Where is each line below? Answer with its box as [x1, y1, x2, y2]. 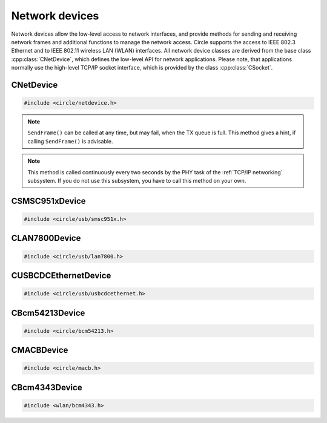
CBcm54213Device [11, 307, 85, 318]
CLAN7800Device [11, 233, 81, 243]
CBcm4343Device [11, 382, 82, 393]
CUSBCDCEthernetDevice [11, 271, 111, 281]
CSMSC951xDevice [11, 195, 86, 206]
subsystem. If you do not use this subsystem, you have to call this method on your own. [27, 177, 246, 185]
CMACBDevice [11, 345, 68, 355]
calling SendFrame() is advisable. [27, 137, 113, 145]
